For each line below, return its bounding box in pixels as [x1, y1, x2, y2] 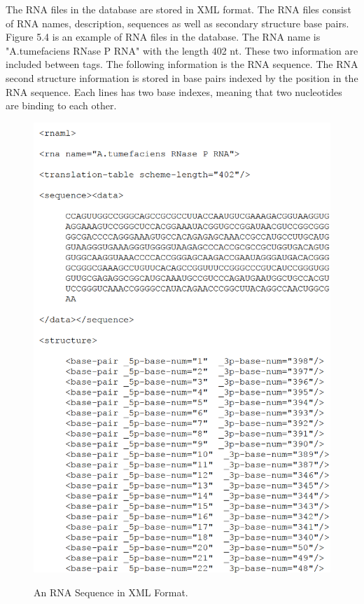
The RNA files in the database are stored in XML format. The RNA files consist [6, 2, 351, 16]
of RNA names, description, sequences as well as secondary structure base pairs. [6, 15, 349, 30]
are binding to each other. [6, 98, 117, 113]
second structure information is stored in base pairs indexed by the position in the [6, 70, 358, 85]
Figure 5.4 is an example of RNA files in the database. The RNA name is [6, 29, 321, 44]
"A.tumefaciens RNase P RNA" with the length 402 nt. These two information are [6, 43, 358, 57]
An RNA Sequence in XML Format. [34, 584, 188, 599]
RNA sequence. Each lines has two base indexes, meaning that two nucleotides [6, 84, 342, 99]
